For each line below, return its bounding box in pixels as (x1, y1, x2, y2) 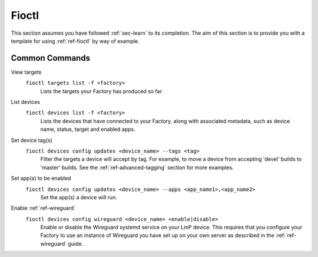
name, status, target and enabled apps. (40, 126, 135, 133)
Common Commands (11, 53, 91, 63)
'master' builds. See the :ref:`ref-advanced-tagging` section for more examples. (40, 164, 234, 171)
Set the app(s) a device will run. (40, 193, 118, 200)
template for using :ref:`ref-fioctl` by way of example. (11, 37, 140, 44)
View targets (11, 68, 42, 75)
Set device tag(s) (11, 136, 53, 144)
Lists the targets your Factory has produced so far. (40, 87, 163, 94)
